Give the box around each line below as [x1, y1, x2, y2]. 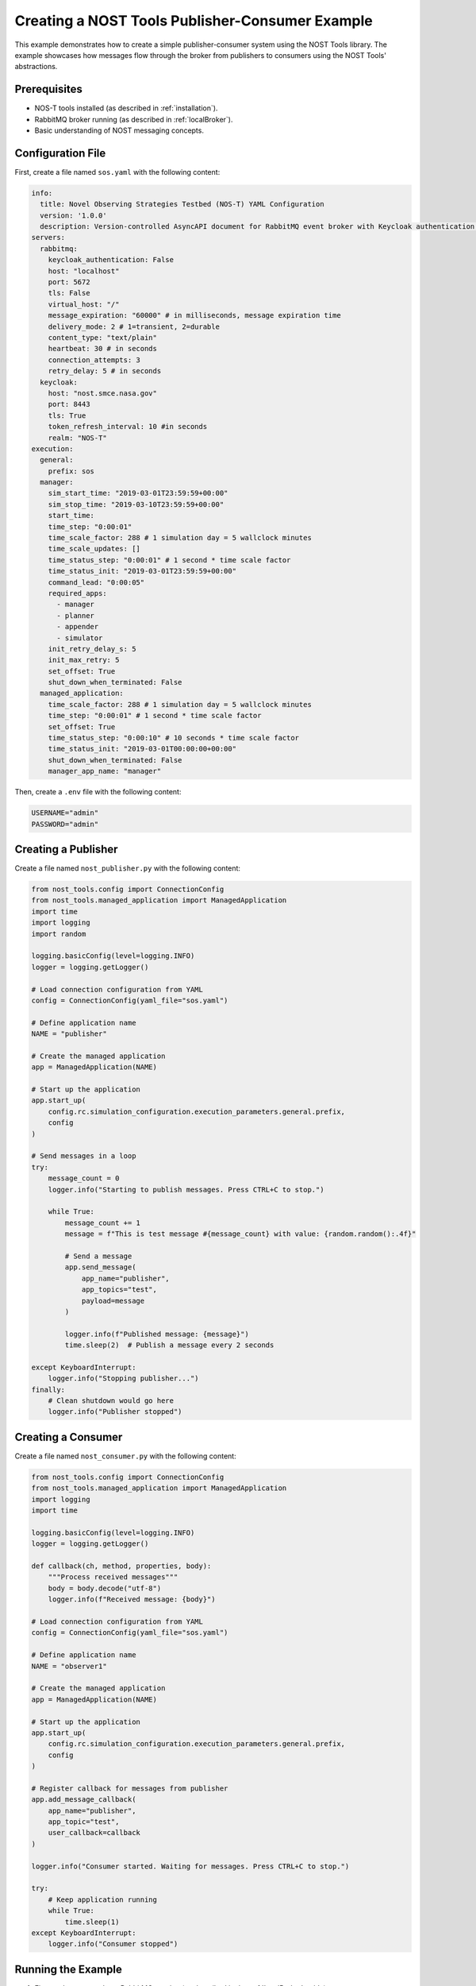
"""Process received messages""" [48, 1573, 178, 1582]
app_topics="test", [81, 1285, 158, 1294]
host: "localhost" [48, 266, 120, 276]
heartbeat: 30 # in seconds [48, 344, 158, 354]
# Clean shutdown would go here [48, 1397, 175, 1405]
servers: [31, 233, 66, 242]
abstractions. [14, 62, 58, 71]
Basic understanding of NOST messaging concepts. [34, 126, 204, 135]
